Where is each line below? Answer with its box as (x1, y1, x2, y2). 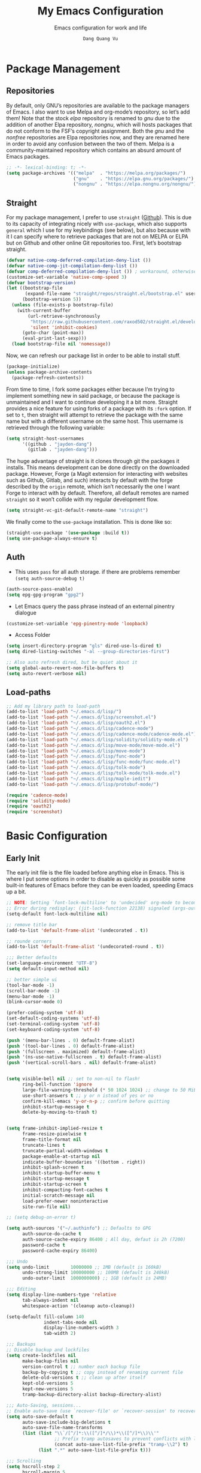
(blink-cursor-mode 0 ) (6, 999, 63, 1005)
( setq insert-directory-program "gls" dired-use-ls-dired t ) (6, 643, 162, 649)
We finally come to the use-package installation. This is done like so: (6, 518, 172, 526)
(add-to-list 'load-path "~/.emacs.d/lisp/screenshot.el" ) (6, 714, 157, 720)
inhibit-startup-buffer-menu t (22, 1170, 100, 1176)
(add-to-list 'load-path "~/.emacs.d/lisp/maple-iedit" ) (6, 776, 151, 782)
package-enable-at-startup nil (22, 1153, 100, 1159)
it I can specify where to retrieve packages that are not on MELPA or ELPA (6, 233, 188, 240)
